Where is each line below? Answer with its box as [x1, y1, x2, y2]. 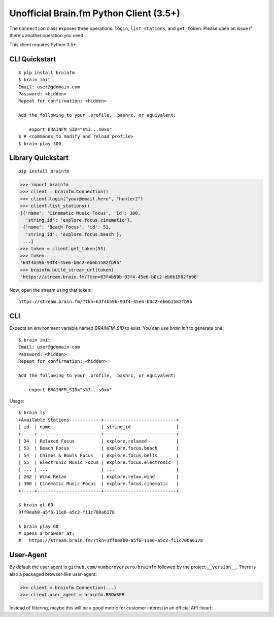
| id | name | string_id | [18, 424, 179, 430]
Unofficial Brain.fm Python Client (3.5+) [9, 8, 180, 19]
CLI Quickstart [9, 55, 56, 63]
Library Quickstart [9, 154, 68, 162]
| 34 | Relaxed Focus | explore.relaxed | [18, 438, 179, 444]
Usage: [9, 398, 25, 404]
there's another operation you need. [9, 32, 85, 38]
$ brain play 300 [18, 141, 61, 147]
